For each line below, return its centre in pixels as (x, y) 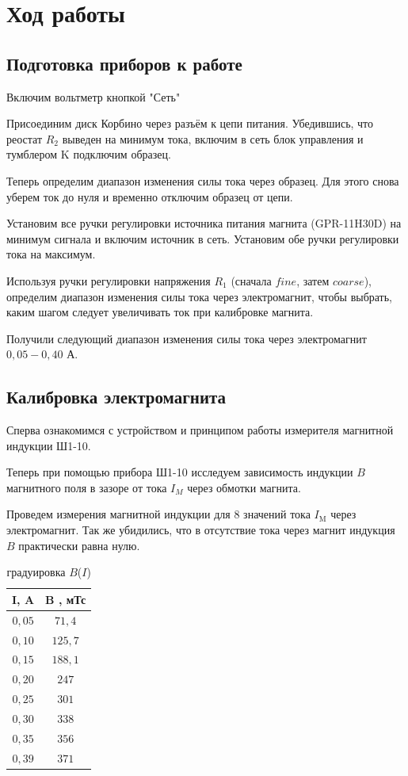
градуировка (36, 572)
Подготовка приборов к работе (124, 63)
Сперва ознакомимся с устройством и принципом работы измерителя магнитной (200, 430)
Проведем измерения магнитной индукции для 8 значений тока (158, 514)
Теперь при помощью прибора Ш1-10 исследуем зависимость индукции (180, 472)
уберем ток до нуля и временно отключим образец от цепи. (150, 196)
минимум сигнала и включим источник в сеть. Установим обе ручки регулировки (203, 238)
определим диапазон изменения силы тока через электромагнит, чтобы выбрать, (200, 296)
